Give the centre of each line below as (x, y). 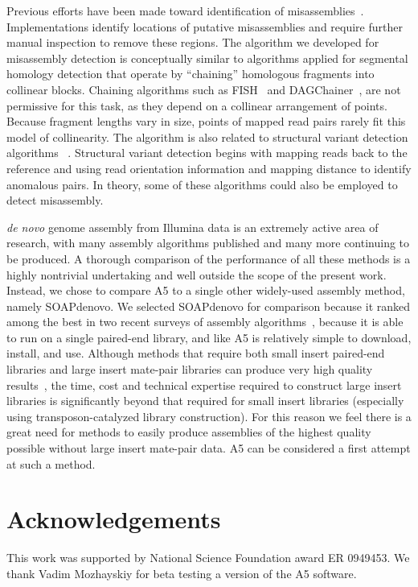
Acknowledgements (114, 519)
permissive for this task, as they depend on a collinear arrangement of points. (197, 105)
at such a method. (51, 463)
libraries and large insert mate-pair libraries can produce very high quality (190, 369)
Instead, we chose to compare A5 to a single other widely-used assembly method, (206, 290)
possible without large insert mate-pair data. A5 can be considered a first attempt (209, 448)
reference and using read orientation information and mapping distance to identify (209, 168)
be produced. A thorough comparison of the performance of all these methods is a (209, 258)
